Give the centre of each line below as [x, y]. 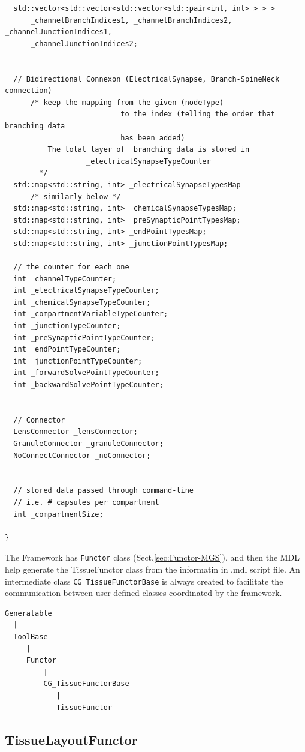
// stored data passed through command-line [103, 491]
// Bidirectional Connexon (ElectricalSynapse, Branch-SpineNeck [147, 79]
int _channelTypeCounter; [65, 279]
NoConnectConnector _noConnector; [82, 455]
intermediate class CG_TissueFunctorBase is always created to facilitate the [144, 581]
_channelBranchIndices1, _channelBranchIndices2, [131, 20]
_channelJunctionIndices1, [58, 32]
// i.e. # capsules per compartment [86, 502]
